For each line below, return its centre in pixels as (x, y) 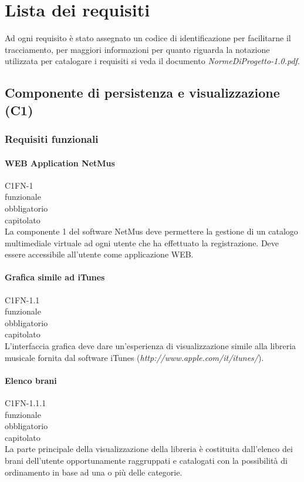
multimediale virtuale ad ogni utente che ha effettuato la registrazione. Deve (142, 242)
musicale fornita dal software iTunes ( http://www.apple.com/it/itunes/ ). (134, 357)
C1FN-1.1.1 (26, 403)
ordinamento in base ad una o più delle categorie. (94, 472)
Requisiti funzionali (52, 139)
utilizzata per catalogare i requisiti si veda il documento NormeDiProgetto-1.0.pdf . (152, 61)
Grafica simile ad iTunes (55, 277)
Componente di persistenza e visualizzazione (142, 93)
